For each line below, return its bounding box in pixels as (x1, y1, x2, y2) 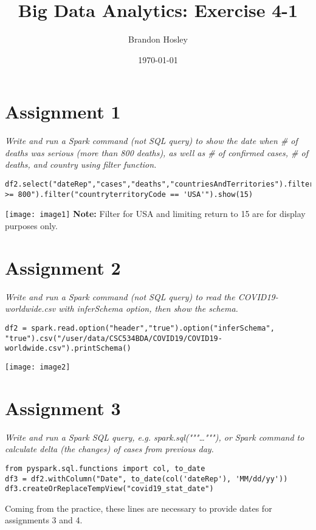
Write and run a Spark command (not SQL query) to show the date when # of (5, 134, 298, 147)
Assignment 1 (5, 99, 121, 124)
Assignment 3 (5, 395, 121, 420)
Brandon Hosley (128, 33, 188, 46)
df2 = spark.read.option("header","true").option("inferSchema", (5, 323, 275, 332)
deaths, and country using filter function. (5, 158, 157, 171)
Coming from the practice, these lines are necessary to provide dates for (5, 501, 272, 514)
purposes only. (5, 219, 58, 232)
